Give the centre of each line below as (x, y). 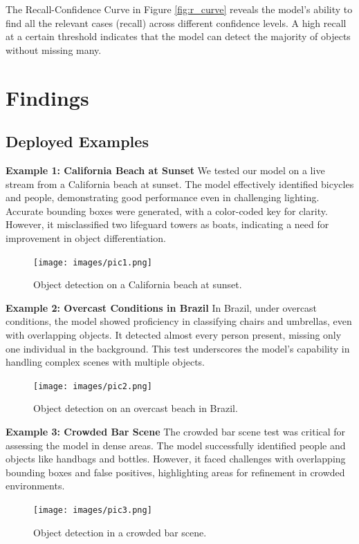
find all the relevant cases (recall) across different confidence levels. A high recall (176, 22)
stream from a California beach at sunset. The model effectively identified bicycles (180, 184)
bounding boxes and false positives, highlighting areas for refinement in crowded (175, 472)
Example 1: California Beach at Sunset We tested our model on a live (165, 170)
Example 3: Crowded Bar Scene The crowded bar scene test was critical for (176, 431)
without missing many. (54, 49)
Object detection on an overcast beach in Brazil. (136, 408)
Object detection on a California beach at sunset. (138, 284)
